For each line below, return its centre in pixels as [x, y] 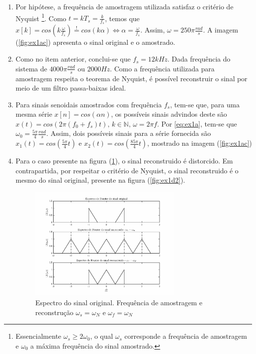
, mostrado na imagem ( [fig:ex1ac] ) [199, 143]
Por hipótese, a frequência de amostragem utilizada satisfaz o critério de [124, 6]
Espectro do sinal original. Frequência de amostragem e [119, 303]
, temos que [122, 18]
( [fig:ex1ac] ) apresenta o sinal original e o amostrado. [95, 42]
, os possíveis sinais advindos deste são [169, 114]
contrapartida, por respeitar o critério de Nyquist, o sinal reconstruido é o [127, 170]
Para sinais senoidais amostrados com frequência [89, 104]
